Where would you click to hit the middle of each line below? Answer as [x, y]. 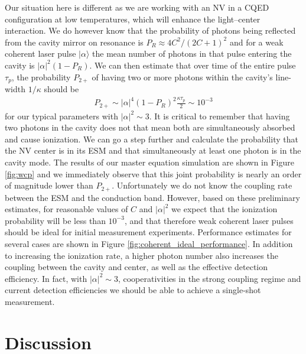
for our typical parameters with [61, 116]
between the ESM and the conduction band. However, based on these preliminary [152, 197]
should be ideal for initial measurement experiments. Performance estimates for [148, 232]
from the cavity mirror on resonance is [74, 42]
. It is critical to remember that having [219, 116]
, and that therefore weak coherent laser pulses [209, 220]
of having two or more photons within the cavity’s [182, 77]
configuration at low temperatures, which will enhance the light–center [133, 19]
